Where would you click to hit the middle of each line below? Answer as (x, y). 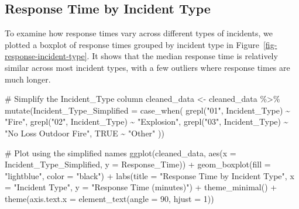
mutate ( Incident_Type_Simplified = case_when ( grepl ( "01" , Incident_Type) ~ (147, 110)
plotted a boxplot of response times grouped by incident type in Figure (132, 44)
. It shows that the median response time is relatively (182, 56)
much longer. (28, 79)
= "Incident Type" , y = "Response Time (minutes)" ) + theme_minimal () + (141, 187)
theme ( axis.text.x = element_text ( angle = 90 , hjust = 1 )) (109, 198)
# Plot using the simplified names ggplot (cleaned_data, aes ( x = (121, 153)
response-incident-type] (46, 56)
